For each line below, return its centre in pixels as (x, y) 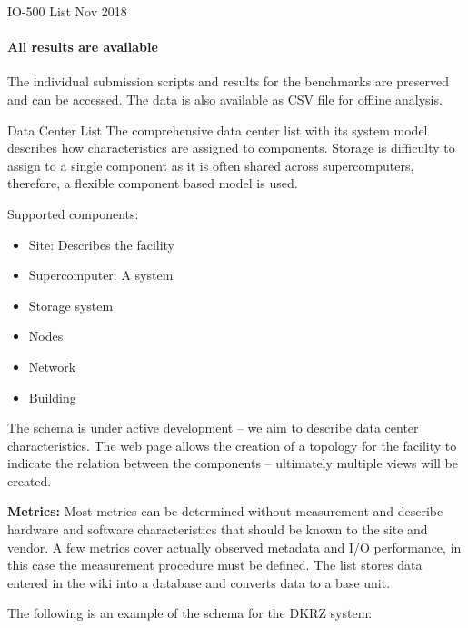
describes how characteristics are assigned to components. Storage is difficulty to (231, 148)
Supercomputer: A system (101, 275)
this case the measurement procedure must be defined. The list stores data (215, 565)
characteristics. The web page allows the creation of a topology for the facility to (232, 445)
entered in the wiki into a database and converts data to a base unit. (199, 582)
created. (30, 480)
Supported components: (73, 213)
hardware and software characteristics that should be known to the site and (218, 529)
